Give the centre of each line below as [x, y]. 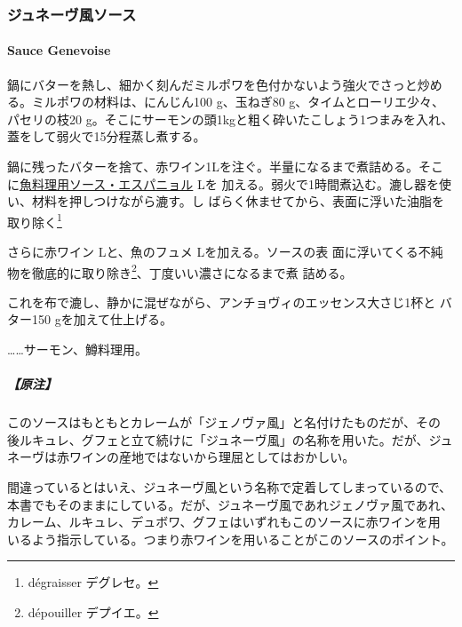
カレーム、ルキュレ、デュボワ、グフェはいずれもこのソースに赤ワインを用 [224, 522]
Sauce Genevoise [59, 50]
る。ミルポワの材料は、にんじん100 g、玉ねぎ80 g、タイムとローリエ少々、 [226, 102]
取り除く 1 [35, 220]
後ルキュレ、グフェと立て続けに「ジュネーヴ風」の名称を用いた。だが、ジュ [230, 439]
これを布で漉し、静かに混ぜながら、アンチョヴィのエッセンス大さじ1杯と [222, 302]
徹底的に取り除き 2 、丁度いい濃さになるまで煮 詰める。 [192, 271]
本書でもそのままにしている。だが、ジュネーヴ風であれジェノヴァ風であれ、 [230, 504]
